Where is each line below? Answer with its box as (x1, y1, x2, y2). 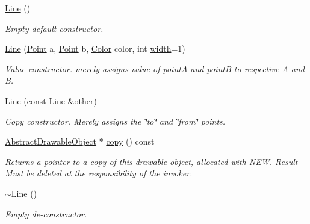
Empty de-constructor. (5, 207, 87, 220)
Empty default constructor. (5, 22, 104, 34)
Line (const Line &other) (5, 94, 97, 107)
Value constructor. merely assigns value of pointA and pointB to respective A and (5, 62, 305, 75)
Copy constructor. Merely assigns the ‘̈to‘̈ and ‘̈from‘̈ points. (5, 114, 226, 127)
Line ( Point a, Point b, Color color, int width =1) (5, 42, 185, 55)
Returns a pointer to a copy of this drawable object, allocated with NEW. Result (5, 155, 298, 167)
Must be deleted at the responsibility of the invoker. (5, 167, 193, 179)
